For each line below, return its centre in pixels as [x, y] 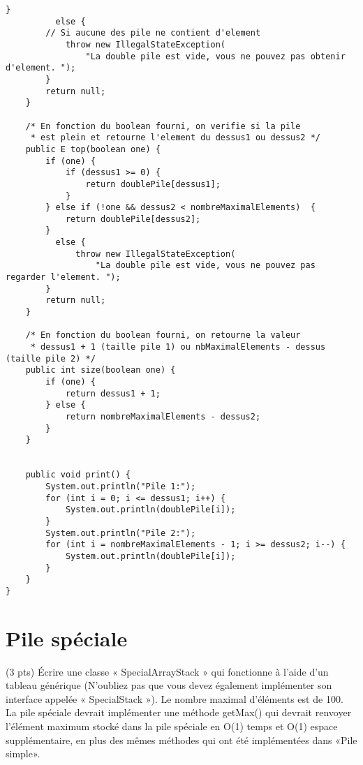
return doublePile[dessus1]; [153, 184]
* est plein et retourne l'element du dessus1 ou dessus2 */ [176, 138]
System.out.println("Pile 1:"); [121, 486]
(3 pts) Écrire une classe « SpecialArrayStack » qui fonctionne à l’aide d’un [167, 671]
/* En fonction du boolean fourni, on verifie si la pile [163, 126]
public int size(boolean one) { [101, 370]
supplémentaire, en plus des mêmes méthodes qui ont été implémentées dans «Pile [181, 740]
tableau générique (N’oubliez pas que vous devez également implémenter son [169, 685]
